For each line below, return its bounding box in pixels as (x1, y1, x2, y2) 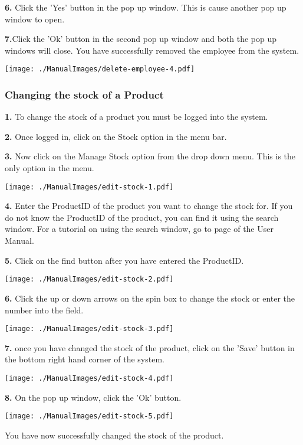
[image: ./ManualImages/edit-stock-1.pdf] (5, 182, 174, 191)
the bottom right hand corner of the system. (5, 353, 164, 365)
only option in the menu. (5, 162, 94, 174)
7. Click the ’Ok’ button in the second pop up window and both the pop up (5, 32, 277, 45)
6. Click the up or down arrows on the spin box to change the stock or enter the (5, 292, 295, 304)
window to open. (5, 12, 65, 25)
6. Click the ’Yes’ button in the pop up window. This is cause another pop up (5, 1, 286, 13)
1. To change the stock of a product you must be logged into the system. (5, 110, 268, 123)
